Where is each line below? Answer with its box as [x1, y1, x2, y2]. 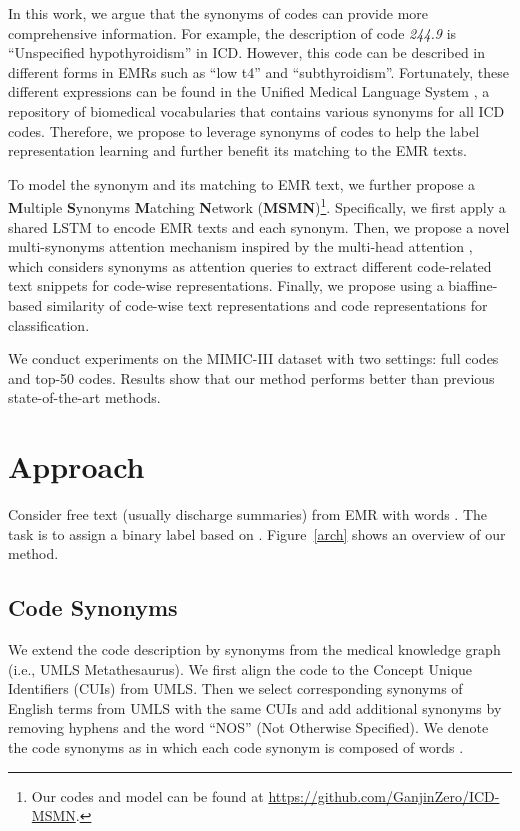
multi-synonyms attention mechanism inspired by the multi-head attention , [8, 236, 473, 257]
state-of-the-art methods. [8, 387, 161, 408]
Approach [8, 446, 145, 487]
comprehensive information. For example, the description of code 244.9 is [8, 22, 457, 43]
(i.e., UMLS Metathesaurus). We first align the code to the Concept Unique [8, 658, 473, 679]
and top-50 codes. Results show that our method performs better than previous [8, 367, 495, 388]
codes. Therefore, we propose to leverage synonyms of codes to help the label [8, 120, 480, 141]
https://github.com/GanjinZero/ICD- [268, 785, 500, 806]
